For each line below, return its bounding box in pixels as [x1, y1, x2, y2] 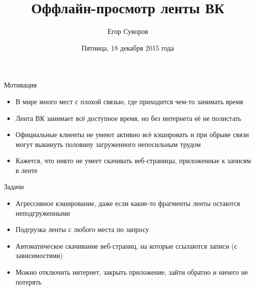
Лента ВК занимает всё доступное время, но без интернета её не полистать [15, 113, 242, 123]
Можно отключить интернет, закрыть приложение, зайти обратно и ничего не [15, 267, 248, 277]
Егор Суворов [107, 26, 148, 36]
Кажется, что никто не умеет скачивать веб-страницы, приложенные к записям [15, 155, 251, 166]
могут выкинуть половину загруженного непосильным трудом [15, 139, 201, 149]
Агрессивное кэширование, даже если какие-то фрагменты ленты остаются [15, 198, 240, 208]
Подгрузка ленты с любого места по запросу [15, 224, 149, 234]
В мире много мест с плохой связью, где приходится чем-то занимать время [15, 96, 243, 106]
